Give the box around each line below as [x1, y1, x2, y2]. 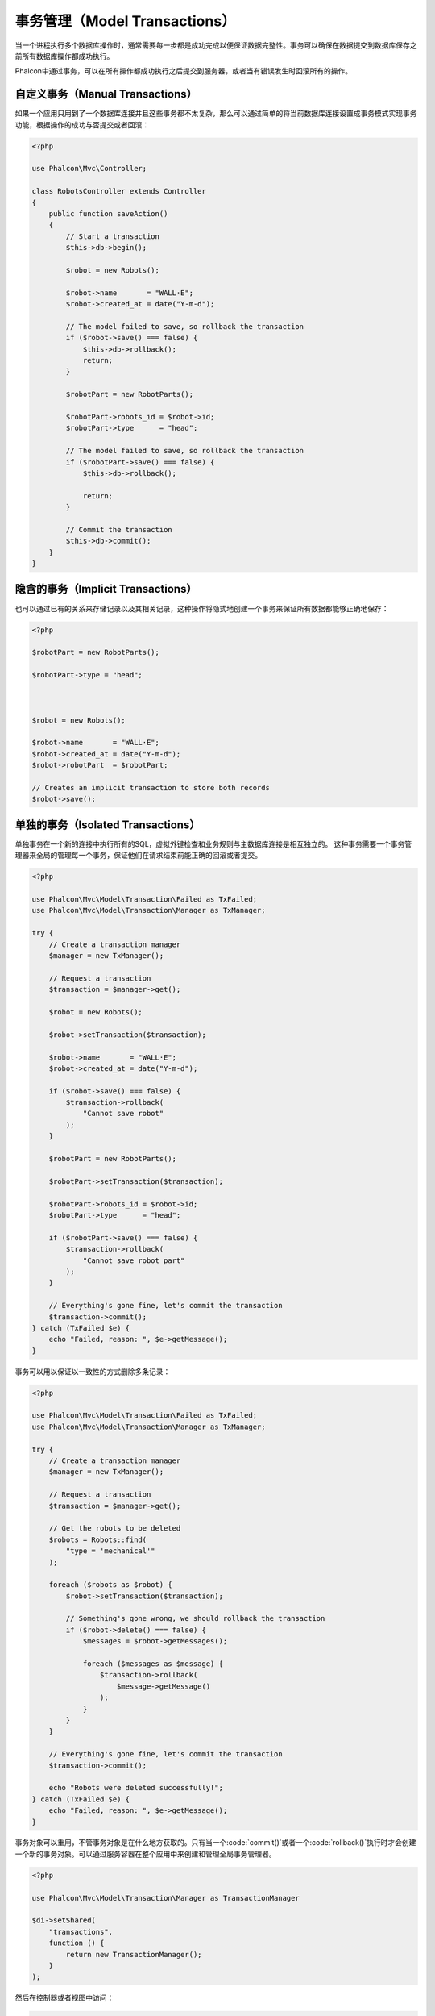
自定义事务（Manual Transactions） [14, 87, 197, 101]
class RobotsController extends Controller [31, 186, 207, 196]
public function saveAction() [48, 209, 168, 218]
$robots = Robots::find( [48, 1535, 147, 1544]
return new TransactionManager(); [65, 1950, 202, 1959]
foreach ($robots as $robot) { [48, 1581, 172, 1589]
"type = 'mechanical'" [65, 1547, 156, 1556]
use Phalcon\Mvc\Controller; [31, 164, 147, 173]
